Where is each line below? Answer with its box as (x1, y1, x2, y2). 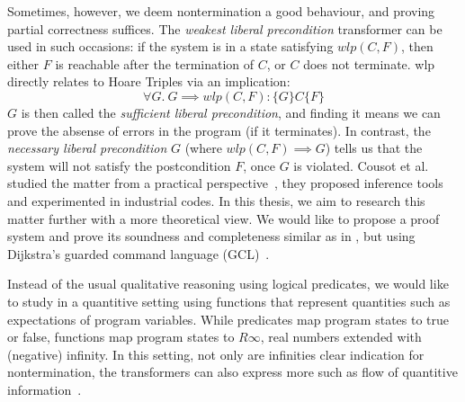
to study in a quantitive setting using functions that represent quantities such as (7, 291, 451, 310)
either (7, 54, 40, 73)
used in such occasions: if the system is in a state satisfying (7, 37, 334, 56)
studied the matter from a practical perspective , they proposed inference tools (7, 174, 443, 192)
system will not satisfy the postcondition (7, 156, 231, 174)
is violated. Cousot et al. (293, 156, 429, 174)
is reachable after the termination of (55, 54, 255, 73)
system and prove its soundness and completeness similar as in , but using (7, 227, 416, 246)
